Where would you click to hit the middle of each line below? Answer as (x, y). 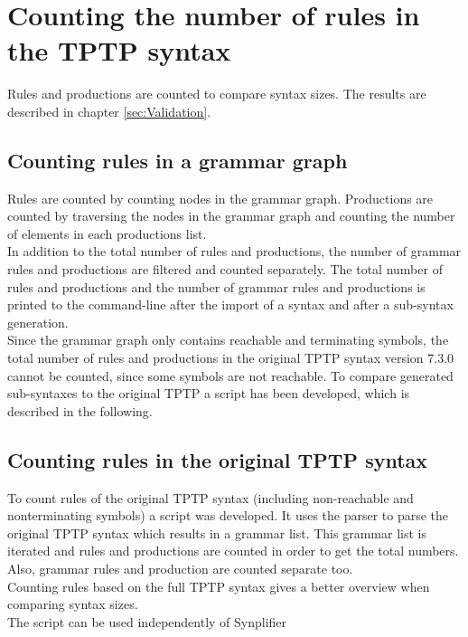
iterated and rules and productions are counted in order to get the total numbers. (233, 551)
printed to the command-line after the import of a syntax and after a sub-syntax (230, 304)
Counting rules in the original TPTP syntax (218, 459)
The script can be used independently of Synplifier (147, 621)
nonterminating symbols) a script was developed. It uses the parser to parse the (228, 515)
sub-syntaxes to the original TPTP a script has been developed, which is (209, 393)
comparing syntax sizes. (73, 604)
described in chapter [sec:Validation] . (109, 111)
